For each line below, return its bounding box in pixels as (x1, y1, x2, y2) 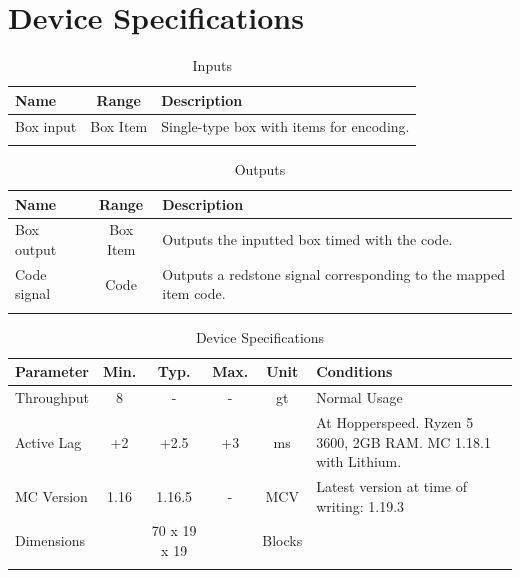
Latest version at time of (316, 476, 468, 497)
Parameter (15, 361, 89, 382)
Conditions (316, 361, 393, 382)
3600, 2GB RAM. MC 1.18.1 (316, 431, 491, 452)
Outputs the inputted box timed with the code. (162, 229, 453, 250)
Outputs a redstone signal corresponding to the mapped (162, 263, 505, 284)
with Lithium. (316, 451, 402, 472)
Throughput (15, 387, 89, 408)
